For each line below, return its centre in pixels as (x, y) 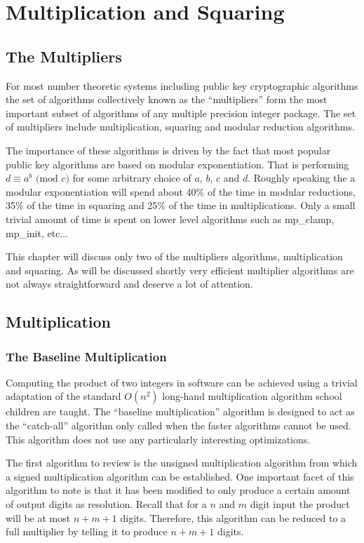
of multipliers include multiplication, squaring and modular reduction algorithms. (180, 127)
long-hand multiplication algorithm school (252, 396)
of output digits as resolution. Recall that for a (106, 504)
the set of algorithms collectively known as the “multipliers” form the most (167, 99)
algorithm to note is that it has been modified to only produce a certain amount (178, 490)
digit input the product (300, 504)
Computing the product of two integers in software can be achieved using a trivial (182, 382)
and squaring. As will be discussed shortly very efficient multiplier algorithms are (180, 270)
